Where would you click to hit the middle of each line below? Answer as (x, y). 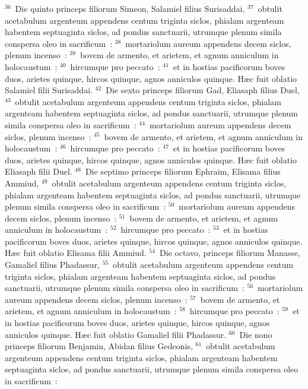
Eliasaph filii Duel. (39, 171)
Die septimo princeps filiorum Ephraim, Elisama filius (183, 171)
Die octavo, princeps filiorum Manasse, (230, 253)
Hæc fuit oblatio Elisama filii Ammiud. (76, 253)
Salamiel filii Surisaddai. (49, 90)
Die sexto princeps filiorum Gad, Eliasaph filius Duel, (203, 90)
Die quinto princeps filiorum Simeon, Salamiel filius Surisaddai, (130, 8)
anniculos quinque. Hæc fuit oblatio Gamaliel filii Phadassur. (116, 334)
